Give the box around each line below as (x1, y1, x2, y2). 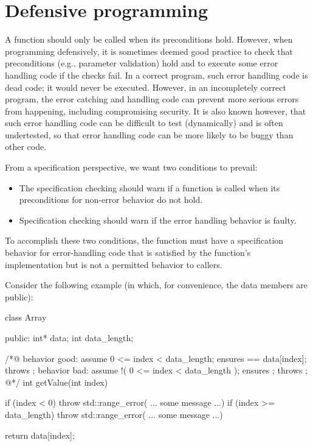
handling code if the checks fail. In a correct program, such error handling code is (5, 68, 308, 81)
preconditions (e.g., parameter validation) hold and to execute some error (5, 57, 278, 69)
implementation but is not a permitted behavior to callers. (5, 258, 222, 271)
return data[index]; (5, 428, 75, 441)
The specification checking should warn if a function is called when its (19, 181, 280, 194)
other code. (5, 140, 47, 153)
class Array (5, 311, 47, 324)
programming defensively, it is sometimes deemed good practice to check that (5, 44, 294, 57)
